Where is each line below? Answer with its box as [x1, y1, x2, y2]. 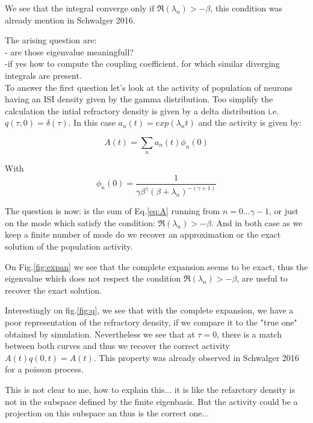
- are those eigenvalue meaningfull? [5, 45, 134, 58]
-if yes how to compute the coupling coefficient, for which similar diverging [5, 57, 280, 70]
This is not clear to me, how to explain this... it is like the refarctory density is [5, 383, 296, 395]
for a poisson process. [5, 363, 84, 375]
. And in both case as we [211, 216, 303, 229]
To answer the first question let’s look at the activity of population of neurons [5, 81, 293, 93]
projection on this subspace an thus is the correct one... [5, 407, 209, 419]
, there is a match [217, 327, 282, 340]
